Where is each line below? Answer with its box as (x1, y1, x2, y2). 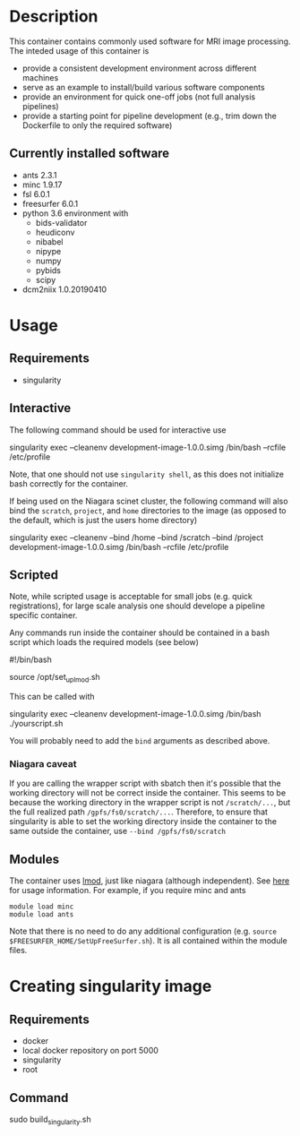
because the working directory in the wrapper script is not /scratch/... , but (9, 797, 291, 808)
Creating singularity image (9, 977, 212, 996)
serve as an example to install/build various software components (21, 82, 266, 92)
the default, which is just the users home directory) (9, 514, 198, 525)
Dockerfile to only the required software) (21, 119, 173, 131)
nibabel (35, 236, 64, 247)
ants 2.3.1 (21, 169, 57, 180)
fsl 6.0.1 (21, 188, 51, 199)
